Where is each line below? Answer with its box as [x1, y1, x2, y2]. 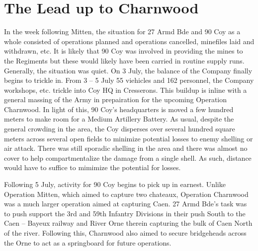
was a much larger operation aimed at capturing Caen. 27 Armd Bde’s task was [4, 198, 247, 209]
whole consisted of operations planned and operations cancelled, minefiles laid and [4, 36, 255, 46]
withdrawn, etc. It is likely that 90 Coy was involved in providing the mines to [4, 46, 243, 56]
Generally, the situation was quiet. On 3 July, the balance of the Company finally [4, 65, 253, 75]
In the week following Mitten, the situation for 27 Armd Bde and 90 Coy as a [4, 26, 241, 37]
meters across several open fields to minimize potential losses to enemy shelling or [4, 133, 253, 143]
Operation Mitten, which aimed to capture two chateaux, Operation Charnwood [4, 188, 249, 199]
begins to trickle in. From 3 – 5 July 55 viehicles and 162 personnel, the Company [4, 75, 254, 85]
